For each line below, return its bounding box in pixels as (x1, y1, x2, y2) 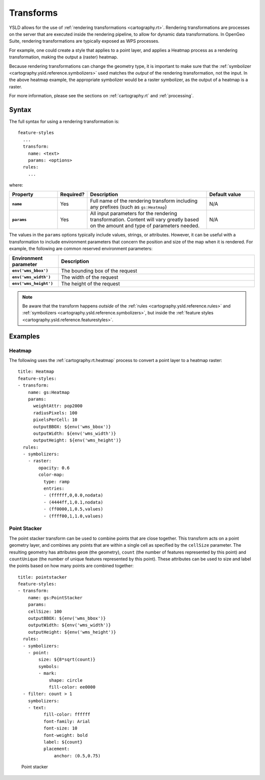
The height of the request (61, 280, 120, 287)
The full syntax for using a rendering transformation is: (9, 118, 120, 124)
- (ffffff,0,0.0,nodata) (43, 493, 104, 498)
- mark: (38, 670, 57, 676)
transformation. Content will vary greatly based (90, 216, 199, 223)
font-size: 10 (43, 725, 78, 731)
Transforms (9, 7, 58, 18)
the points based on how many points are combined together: (9, 563, 134, 569)
